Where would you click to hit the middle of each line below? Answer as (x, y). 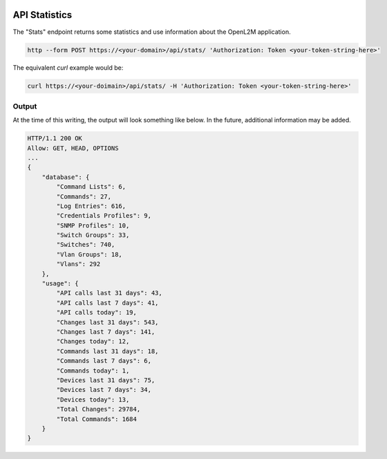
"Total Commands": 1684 (97, 419)
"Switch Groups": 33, (93, 235)
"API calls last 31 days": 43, (109, 293)
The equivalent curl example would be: (68, 68)
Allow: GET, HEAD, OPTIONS (73, 148)
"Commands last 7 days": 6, (104, 361)
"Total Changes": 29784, (98, 409)
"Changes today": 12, (93, 341)
